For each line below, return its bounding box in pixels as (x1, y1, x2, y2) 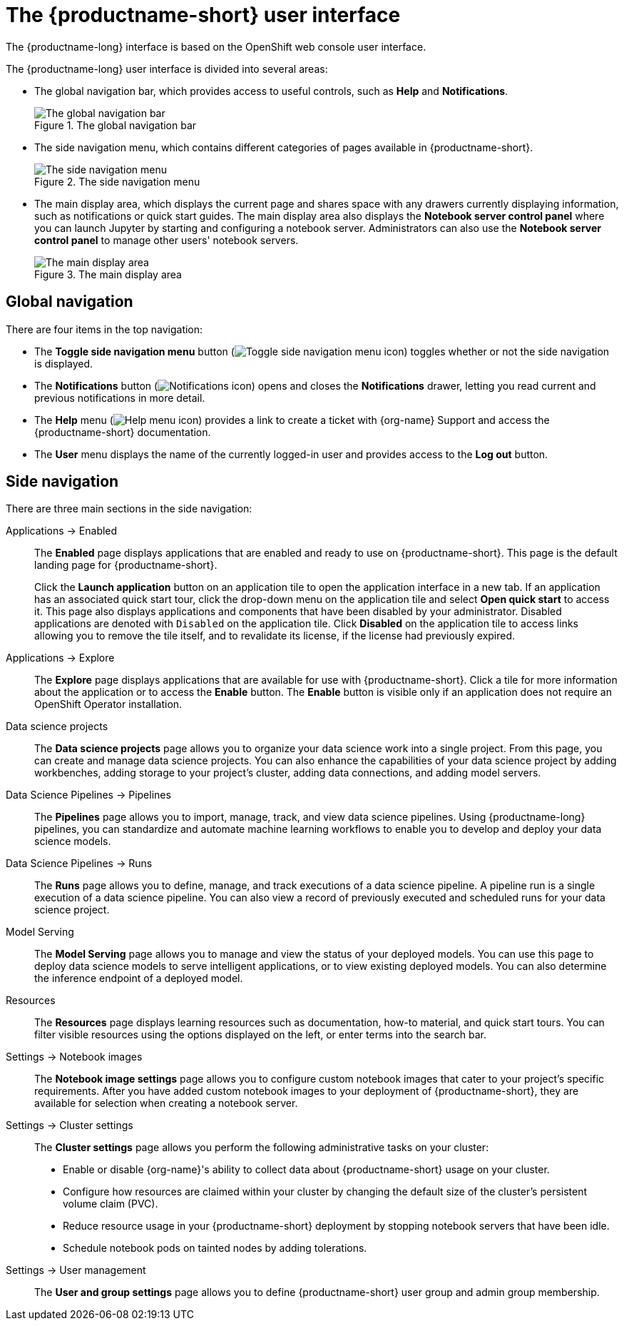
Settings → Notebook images (6, 1051, 143, 1063)
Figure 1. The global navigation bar (34, 118, 197, 131)
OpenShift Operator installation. (34, 698, 183, 711)
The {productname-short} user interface (6, 3, 401, 27)
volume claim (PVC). (63, 1198, 158, 1210)
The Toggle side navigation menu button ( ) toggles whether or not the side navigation (34, 345, 610, 358)
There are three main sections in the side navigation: (6, 502, 252, 515)
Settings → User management (6, 1264, 146, 1277)
